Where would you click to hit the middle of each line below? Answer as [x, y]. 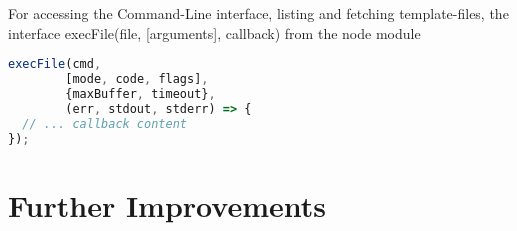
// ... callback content [104, 123]
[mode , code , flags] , [137, 79]
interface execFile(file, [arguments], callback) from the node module [214, 32]
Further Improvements [167, 204]
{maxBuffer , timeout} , [140, 93]
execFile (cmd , [55, 64]
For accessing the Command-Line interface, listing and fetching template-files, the [258, 13]
